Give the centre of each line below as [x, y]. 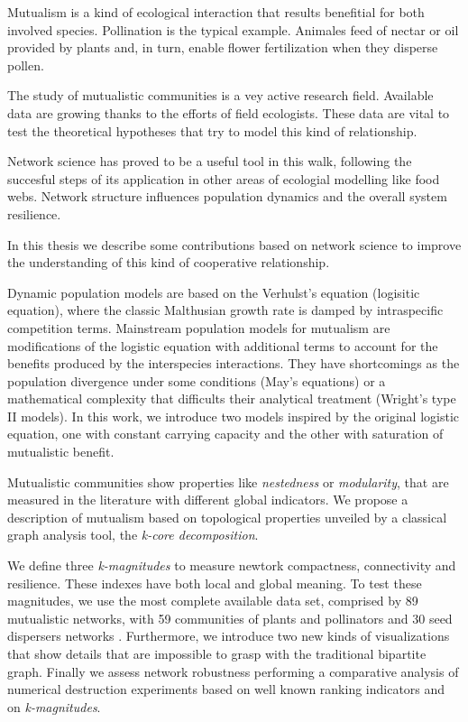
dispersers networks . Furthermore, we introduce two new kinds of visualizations [229, 636]
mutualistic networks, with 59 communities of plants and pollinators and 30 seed [230, 618]
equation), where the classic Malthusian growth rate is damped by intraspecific [225, 310]
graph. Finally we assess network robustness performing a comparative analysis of [233, 671]
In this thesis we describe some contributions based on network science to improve [234, 244]
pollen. [26, 65]
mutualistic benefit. [61, 452]
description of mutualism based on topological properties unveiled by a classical [227, 517]
